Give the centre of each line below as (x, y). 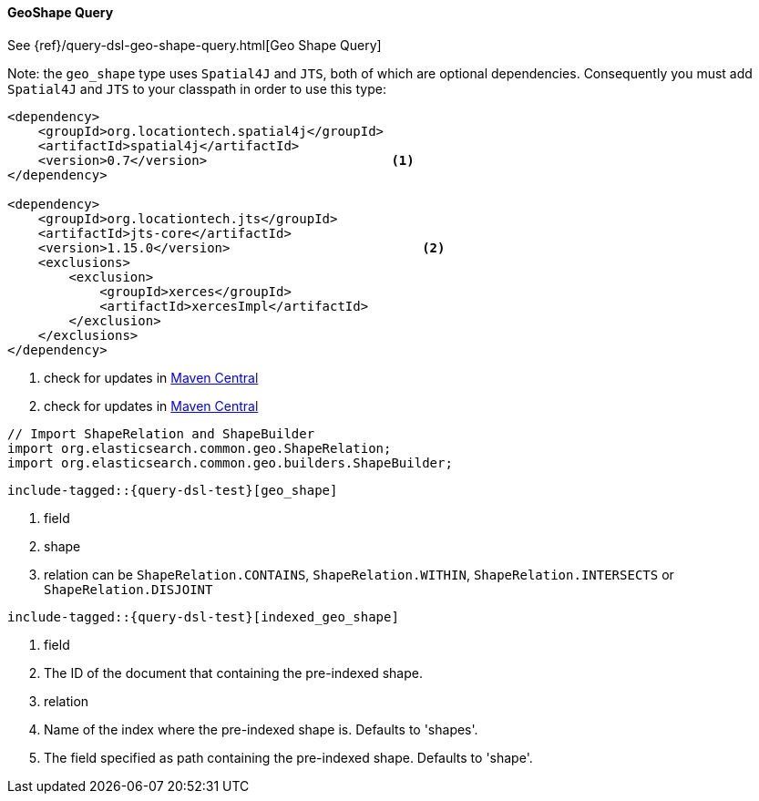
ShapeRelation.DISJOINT (128, 589)
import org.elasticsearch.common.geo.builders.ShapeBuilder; (230, 462)
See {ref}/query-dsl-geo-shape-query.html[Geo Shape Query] (195, 45)
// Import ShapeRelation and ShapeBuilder (161, 433)
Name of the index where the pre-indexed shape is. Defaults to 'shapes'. (261, 729)
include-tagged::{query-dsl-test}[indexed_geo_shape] (203, 616)
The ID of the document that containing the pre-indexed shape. (233, 673)
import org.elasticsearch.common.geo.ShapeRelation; (200, 448)
